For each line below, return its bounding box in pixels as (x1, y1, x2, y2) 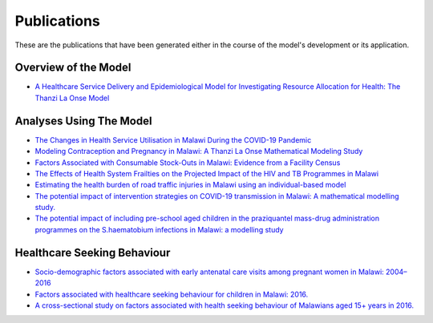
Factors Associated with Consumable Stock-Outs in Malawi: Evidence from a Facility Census (34, 157, 341, 168)
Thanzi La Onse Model (34, 93, 110, 103)
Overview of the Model (14, 61, 132, 75)
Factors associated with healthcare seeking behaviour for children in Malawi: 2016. (34, 289, 309, 299)
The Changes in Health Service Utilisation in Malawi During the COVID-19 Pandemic (34, 135, 312, 144)
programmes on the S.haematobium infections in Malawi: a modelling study (34, 224, 284, 234)
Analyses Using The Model (14, 114, 152, 127)
